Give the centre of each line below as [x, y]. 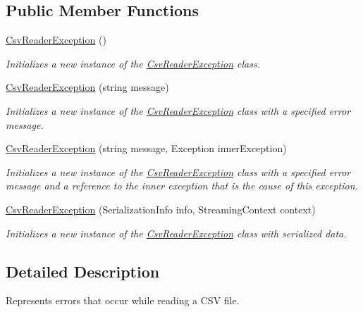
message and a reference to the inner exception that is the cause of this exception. [182, 186]
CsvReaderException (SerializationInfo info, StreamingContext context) [161, 209]
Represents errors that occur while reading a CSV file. [123, 300]
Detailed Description [83, 271]
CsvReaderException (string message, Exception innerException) [146, 148]
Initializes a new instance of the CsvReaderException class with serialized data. [176, 233]
